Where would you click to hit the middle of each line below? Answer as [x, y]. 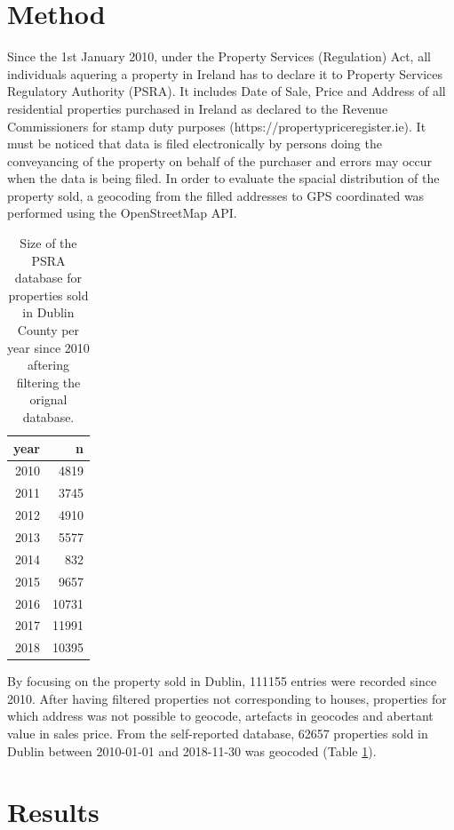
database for [48, 278]
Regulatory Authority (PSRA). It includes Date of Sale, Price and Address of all [227, 91]
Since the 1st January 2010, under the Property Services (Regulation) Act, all [219, 56]
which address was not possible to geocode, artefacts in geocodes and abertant [220, 716]
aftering [48, 365]
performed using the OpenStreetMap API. [122, 213]
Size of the [48, 243]
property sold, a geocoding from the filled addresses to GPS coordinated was [216, 195]
